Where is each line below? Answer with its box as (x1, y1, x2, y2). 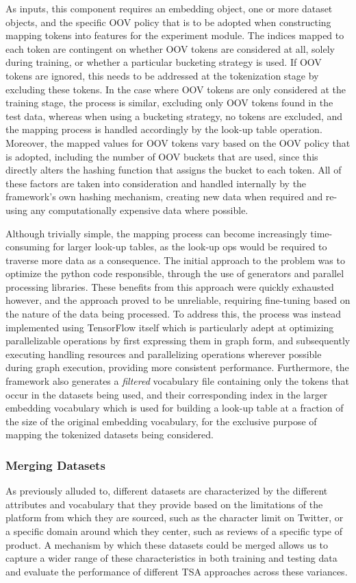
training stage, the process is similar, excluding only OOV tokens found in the (5, 95, 333, 110)
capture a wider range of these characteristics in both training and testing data (5, 551, 338, 565)
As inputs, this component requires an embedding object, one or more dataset (5, 1, 333, 15)
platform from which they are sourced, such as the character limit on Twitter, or (5, 510, 344, 525)
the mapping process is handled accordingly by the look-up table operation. (5, 122, 322, 136)
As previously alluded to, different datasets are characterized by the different (5, 484, 328, 498)
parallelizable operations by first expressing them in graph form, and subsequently (5, 333, 351, 348)
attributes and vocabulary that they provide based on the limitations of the (5, 497, 323, 511)
